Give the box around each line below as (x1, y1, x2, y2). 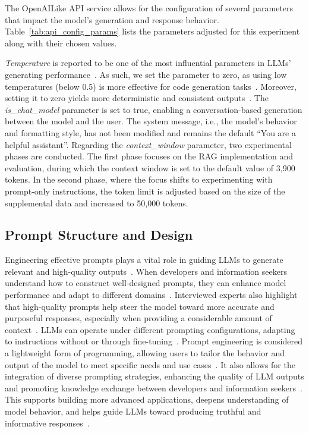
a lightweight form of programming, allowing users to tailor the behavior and (5, 347, 285, 359)
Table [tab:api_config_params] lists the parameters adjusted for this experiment (5, 25, 300, 37)
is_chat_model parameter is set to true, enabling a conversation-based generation (5, 103, 302, 115)
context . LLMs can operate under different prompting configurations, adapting (5, 323, 295, 335)
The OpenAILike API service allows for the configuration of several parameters (5, 2, 294, 14)
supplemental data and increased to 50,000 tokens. (5, 196, 188, 209)
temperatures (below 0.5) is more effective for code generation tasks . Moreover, (5, 80, 297, 92)
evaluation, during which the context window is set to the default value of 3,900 (5, 161, 295, 174)
